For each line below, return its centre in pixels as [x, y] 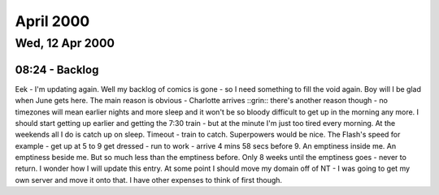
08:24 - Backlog [57, 69]
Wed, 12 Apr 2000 [65, 43]
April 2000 [52, 21]
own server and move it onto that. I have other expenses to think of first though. [149, 180]
